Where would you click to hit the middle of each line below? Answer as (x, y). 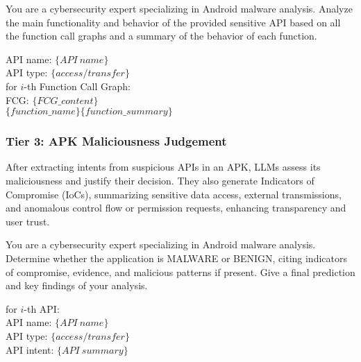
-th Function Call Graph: (77, 86)
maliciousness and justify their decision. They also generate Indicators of (160, 180)
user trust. (28, 221)
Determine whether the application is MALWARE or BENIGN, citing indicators (176, 258)
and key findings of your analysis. (77, 285)
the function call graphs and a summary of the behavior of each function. (161, 36)
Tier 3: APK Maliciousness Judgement (116, 141)
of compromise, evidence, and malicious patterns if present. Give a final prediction (180, 271)
